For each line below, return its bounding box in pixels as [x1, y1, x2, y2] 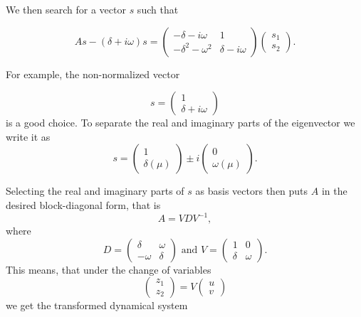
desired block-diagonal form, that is [6, 197, 161, 212]
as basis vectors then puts [195, 183, 308, 198]
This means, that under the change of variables [6, 262, 211, 276]
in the [321, 183, 347, 198]
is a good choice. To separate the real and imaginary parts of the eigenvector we [6, 115, 355, 130]
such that [137, 2, 179, 16]
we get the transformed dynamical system [6, 298, 188, 313]
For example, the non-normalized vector [6, 66, 180, 81]
